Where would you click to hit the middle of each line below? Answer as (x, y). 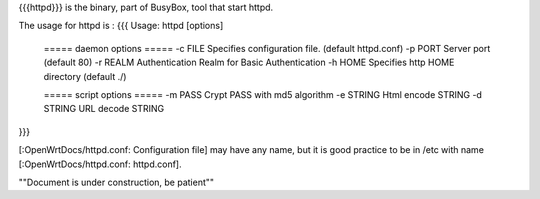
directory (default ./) (85, 76)
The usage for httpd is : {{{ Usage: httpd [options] (121, 26)
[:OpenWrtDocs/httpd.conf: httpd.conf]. (100, 164)
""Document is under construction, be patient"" (116, 182)
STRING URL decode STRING (104, 109)
